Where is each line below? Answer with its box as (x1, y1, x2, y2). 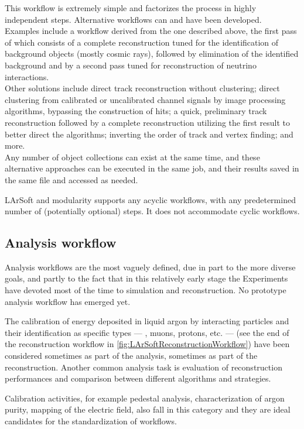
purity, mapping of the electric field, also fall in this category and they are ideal (5, 403, 291, 416)
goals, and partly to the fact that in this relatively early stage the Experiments (5, 272, 288, 284)
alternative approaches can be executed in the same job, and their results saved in (5, 162, 299, 174)
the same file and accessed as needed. (5, 173, 138, 186)
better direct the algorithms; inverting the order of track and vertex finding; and (5, 128, 293, 140)
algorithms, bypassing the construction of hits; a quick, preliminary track (5, 105, 267, 117)
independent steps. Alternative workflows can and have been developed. (5, 13, 262, 25)
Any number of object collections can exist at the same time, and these (5, 150, 260, 163)
